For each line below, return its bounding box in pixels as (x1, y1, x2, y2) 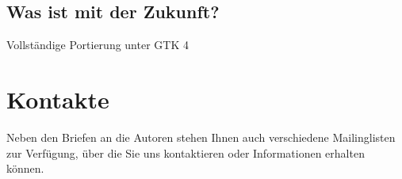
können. (6, 160, 44, 177)
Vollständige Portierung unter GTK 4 (6, 36, 189, 53)
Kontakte (6, 82, 109, 115)
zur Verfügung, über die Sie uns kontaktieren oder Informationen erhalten (6, 144, 365, 161)
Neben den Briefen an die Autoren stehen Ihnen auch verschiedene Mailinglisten (6, 128, 396, 145)
